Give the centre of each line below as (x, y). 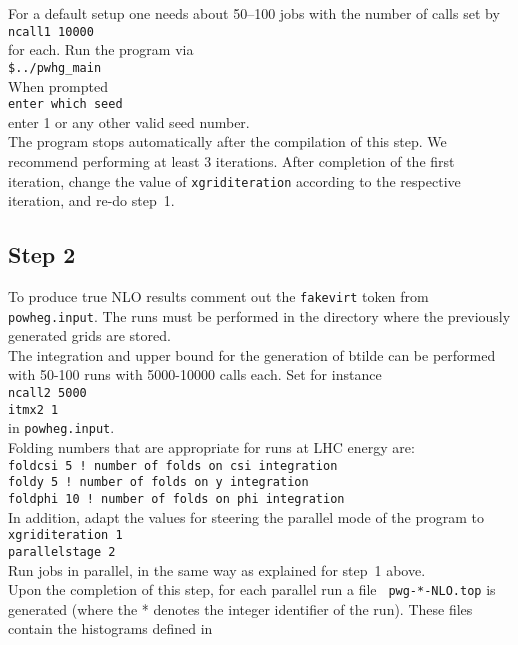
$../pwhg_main (55, 67)
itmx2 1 (33, 409)
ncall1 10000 (51, 31)
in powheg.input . (61, 427)
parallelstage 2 (62, 551)
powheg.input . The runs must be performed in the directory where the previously (259, 315)
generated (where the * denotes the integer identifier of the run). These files (240, 608)
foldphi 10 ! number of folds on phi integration (176, 498)
